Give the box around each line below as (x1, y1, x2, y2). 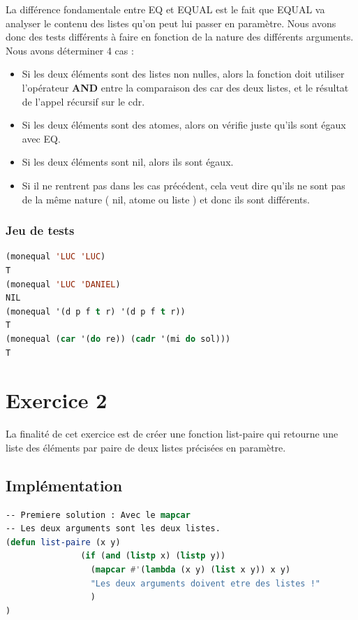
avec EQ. (22, 131, 61, 145)
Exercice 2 (6, 386, 107, 414)
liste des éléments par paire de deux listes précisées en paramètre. (6, 440, 286, 454)
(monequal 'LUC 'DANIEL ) (6, 279, 121, 289)
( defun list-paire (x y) (6, 537, 121, 547)
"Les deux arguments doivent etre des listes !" (90, 578, 321, 589)
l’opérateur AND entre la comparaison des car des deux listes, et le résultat (22, 80, 349, 94)
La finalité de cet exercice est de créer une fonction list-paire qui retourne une (6, 426, 338, 441)
